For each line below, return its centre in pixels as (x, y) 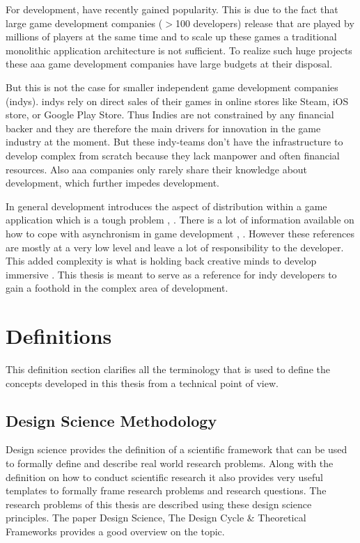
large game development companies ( (84, 23)
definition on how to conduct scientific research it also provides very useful (164, 477)
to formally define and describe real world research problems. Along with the (170, 463)
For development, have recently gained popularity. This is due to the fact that (172, 9)
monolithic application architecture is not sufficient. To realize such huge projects (179, 50)
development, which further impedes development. (112, 183)
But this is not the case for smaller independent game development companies (172, 87)
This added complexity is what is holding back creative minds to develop (161, 261)
